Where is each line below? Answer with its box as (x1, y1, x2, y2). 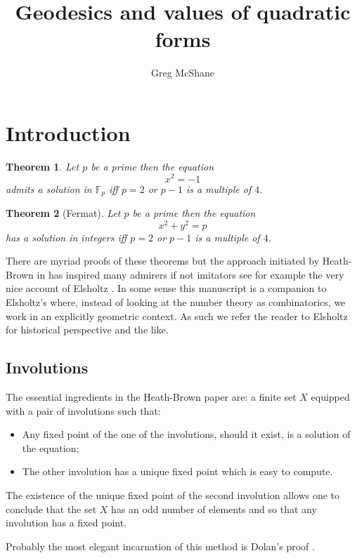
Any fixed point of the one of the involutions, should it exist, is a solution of (22, 427, 351, 441)
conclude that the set (6, 501, 97, 516)
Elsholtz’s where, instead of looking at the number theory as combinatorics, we (6, 295, 346, 310)
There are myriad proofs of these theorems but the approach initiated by (6, 253, 320, 268)
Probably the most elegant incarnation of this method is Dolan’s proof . (6, 538, 315, 553)
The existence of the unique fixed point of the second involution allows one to (6, 487, 340, 502)
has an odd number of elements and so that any (111, 501, 317, 516)
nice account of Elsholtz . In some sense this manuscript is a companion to (6, 281, 327, 295)
